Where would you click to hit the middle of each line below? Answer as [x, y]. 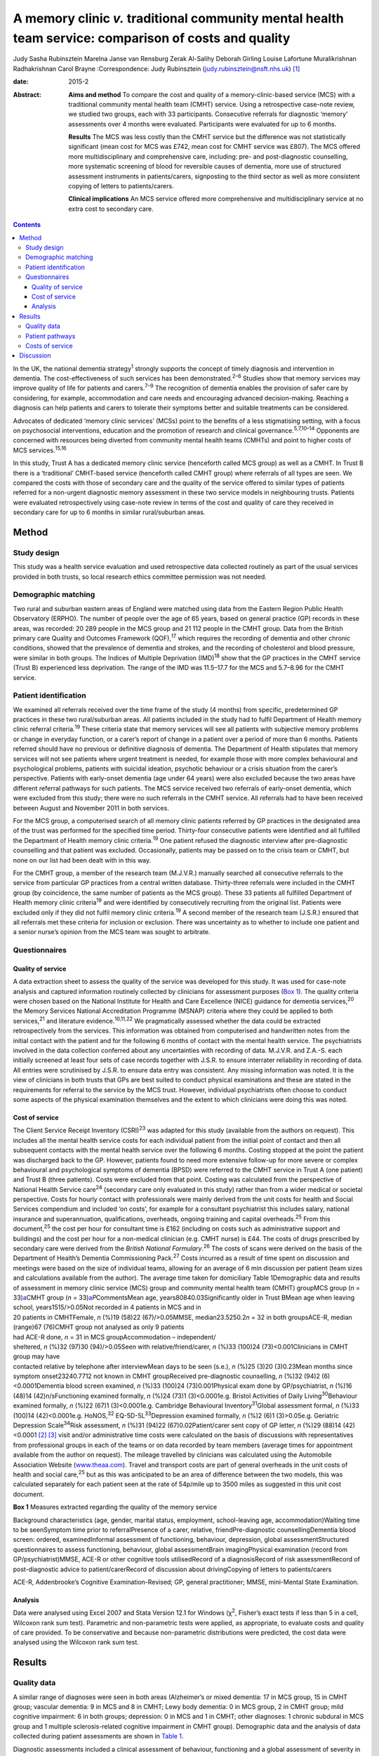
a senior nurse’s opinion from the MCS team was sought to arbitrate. [112, 932]
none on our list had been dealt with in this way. [82, 860]
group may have [36, 1356]
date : [21, 81]
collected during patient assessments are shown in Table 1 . [98, 1736]
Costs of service [49, 346]
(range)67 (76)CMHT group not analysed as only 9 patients [99, 1327]
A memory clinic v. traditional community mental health [178, 18]
